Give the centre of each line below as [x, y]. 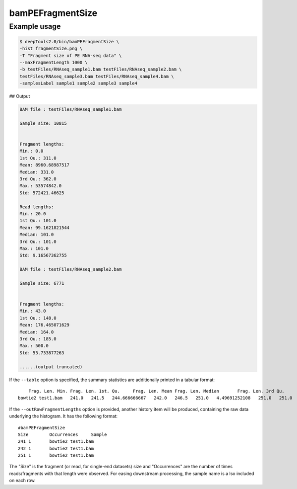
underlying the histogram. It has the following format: [63, 416]
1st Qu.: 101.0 [38, 221]
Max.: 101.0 [34, 248]
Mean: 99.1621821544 [44, 228]
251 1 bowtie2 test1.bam [56, 455]
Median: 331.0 [37, 172]
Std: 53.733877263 [42, 353]
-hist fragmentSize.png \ [51, 49]
